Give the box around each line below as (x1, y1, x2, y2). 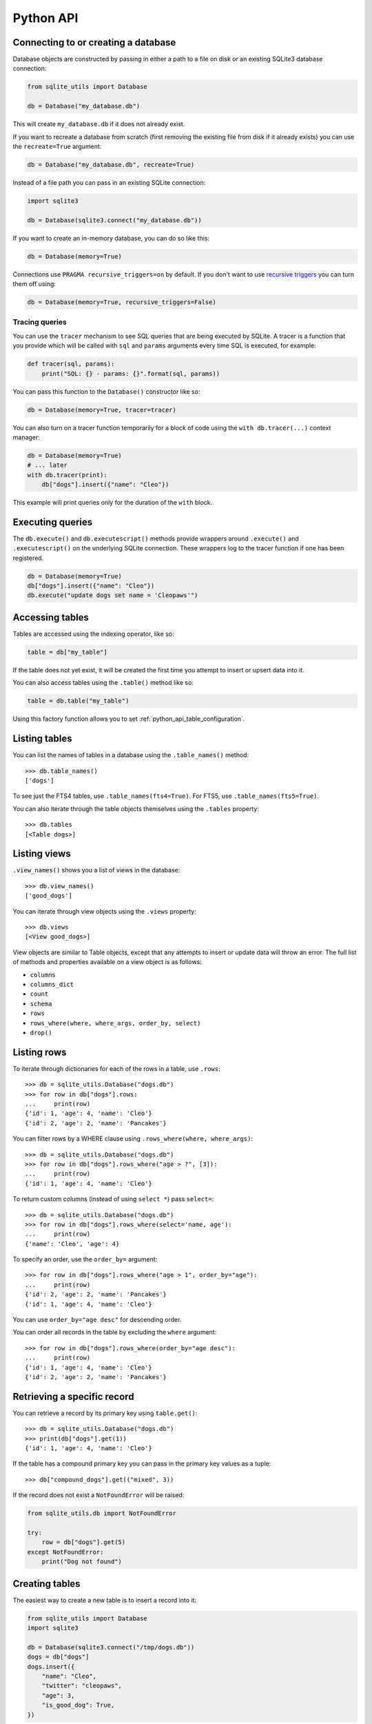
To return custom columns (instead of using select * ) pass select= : (12, 1195, 214, 1203)
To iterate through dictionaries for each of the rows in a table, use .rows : (12, 1064, 220, 1072)
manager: (12, 433, 41, 441)
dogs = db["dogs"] (27, 1653, 90, 1661)
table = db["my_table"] (27, 648, 108, 656)
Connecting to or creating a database (12, 37, 176, 48)
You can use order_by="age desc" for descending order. (12, 1316, 182, 1324)
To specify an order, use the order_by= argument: (12, 1255, 158, 1263)
